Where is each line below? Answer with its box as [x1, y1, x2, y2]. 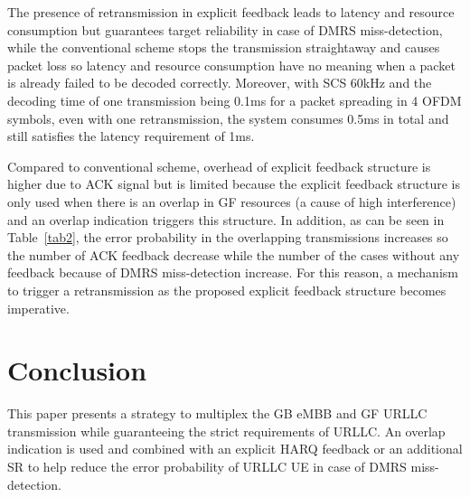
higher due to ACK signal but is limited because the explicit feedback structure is [7, 174, 460, 193]
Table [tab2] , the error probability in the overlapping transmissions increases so [7, 228, 448, 247]
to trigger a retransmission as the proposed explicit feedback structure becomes [7, 280, 446, 299]
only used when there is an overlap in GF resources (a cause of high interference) [7, 192, 456, 211]
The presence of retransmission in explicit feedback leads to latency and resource [7, 3, 455, 21]
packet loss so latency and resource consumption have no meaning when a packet [7, 55, 456, 74]
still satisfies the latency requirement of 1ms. [7, 127, 255, 145]
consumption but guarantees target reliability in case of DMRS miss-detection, [7, 20, 443, 39]
